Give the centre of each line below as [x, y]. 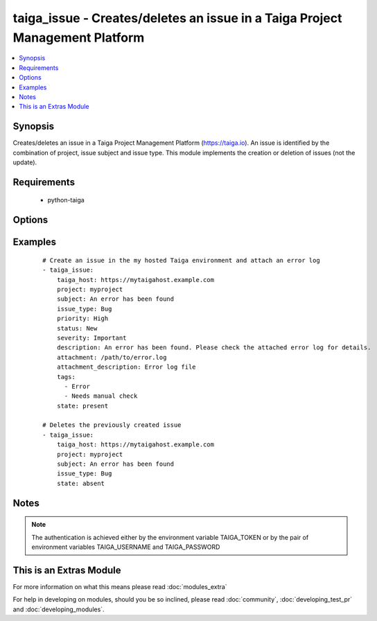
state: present [82, 406]
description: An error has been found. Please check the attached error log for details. [214, 348]
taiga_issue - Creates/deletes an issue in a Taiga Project [177, 18]
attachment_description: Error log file [126, 367]
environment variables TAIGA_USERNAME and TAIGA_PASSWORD [126, 547]
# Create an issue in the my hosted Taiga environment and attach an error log [181, 260]
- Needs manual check [101, 396]
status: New [77, 328]
